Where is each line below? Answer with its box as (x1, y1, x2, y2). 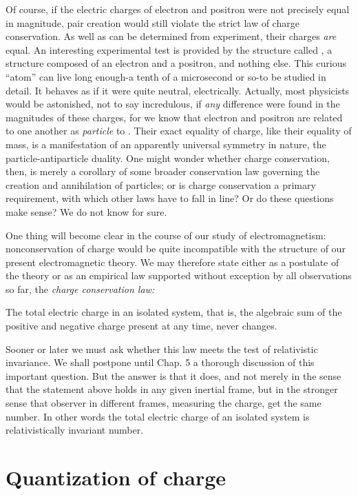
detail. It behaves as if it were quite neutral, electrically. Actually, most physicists (6, 83, 350, 97)
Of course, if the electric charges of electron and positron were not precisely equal (6, 2, 350, 16)
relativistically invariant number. (6, 423, 144, 437)
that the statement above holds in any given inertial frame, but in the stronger (6, 382, 338, 396)
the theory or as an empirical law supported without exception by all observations (6, 268, 352, 283)
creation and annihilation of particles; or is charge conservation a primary (6, 177, 316, 192)
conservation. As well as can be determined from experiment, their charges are (6, 29, 337, 43)
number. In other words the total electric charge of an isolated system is (6, 409, 310, 423)
